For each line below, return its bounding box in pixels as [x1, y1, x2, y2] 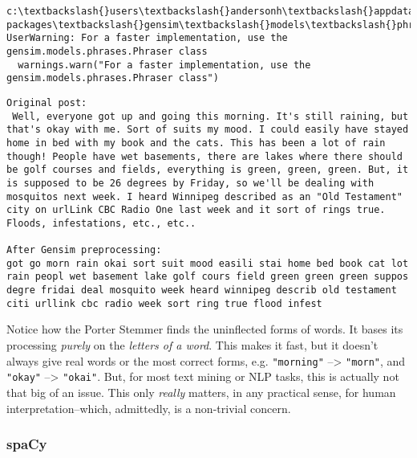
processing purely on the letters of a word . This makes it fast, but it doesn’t [6, 337, 379, 354]
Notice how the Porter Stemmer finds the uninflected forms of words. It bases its [6, 321, 403, 337]
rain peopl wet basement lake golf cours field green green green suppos [6, 271, 409, 283]
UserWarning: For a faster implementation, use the [6, 32, 288, 44]
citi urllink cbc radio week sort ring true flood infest [6, 297, 322, 309]
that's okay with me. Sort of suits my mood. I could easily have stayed [6, 124, 409, 136]
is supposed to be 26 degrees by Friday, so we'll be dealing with [6, 177, 374, 189]
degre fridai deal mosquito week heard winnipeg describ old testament [6, 284, 397, 296]
